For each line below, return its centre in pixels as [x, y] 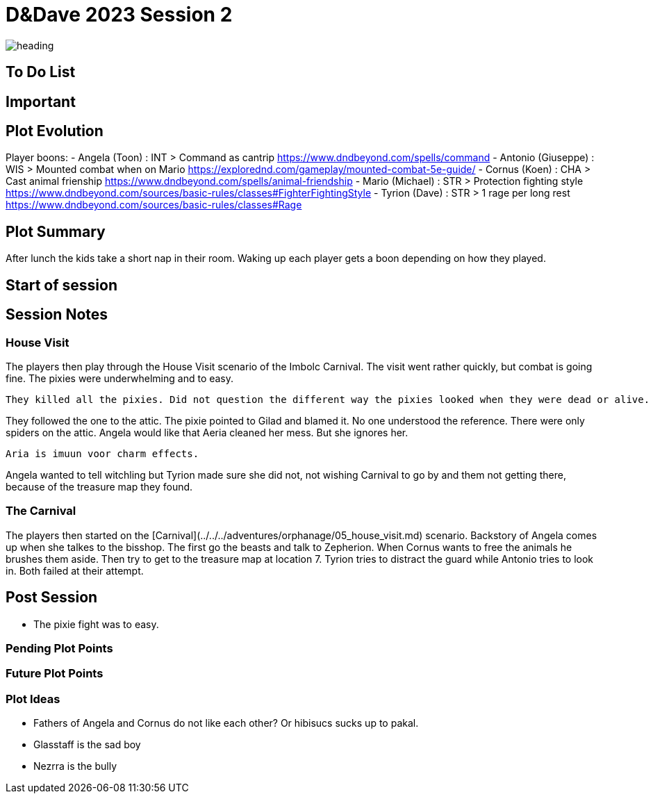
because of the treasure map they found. [99, 486]
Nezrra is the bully [75, 766]
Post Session [52, 598]
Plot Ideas [33, 699]
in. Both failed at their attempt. [75, 570]
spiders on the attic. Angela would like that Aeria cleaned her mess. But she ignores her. [207, 432]
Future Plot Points [55, 674]
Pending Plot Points [59, 648]
